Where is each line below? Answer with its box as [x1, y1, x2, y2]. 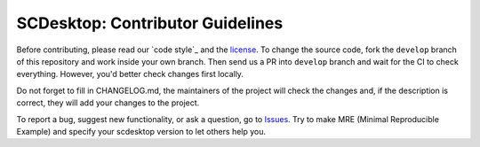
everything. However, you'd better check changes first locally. [16, 69, 244, 80]
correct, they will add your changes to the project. [16, 97, 200, 108]
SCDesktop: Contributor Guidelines [16, 13, 284, 33]
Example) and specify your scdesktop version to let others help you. [16, 126, 267, 136]
